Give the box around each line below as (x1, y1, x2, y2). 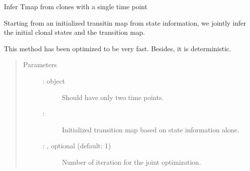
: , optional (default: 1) (42, 141, 111, 151)
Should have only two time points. (62, 92, 164, 102)
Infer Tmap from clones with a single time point (4, 1, 148, 11)
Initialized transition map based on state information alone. (62, 124, 239, 134)
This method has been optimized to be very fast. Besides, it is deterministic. (4, 43, 232, 53)
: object (42, 75, 65, 85)
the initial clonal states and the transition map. (4, 27, 145, 37)
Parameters (23, 59, 57, 70)
